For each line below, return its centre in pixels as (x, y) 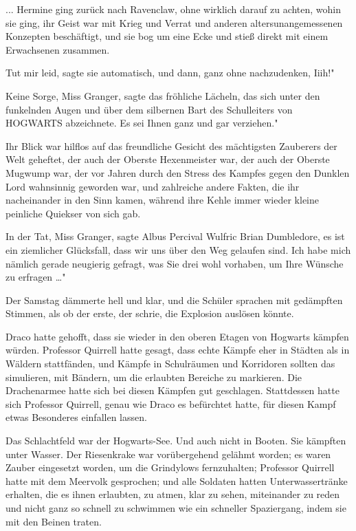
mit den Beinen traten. (54, 521)
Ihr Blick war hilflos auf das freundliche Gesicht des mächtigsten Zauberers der (171, 145)
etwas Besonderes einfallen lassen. (76, 417)
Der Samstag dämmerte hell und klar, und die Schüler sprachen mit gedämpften (174, 300)
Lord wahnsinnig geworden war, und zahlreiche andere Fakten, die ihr (153, 186)
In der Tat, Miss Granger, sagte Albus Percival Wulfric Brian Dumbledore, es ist (175, 236)
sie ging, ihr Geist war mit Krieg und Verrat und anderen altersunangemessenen (174, 22)
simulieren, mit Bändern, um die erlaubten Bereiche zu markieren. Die (154, 377)
